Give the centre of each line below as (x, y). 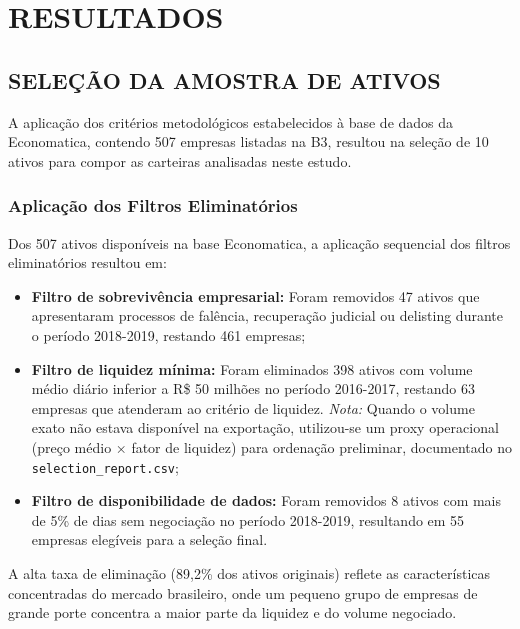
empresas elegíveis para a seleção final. (149, 539)
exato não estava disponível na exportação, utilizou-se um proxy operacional (265, 427)
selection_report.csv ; (105, 466)
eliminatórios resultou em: (87, 262)
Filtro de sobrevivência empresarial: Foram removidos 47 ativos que (255, 295)
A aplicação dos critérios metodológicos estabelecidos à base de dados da (231, 121)
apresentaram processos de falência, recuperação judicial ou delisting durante (267, 315)
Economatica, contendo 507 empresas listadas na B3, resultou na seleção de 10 (248, 141)
